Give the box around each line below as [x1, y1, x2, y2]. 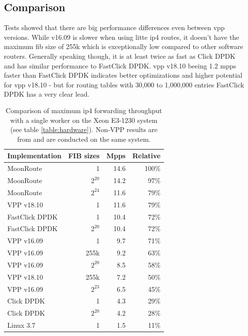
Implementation [7, 151, 62, 161]
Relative [132, 151, 161, 161]
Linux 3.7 [7, 320, 35, 330]
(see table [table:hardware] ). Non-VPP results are [10, 124, 158, 134]
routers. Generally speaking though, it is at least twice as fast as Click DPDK [4, 50, 235, 61]
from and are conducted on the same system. [17, 134, 151, 144]
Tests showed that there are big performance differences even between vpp [4, 22, 225, 33]
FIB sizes [68, 151, 100, 161]
